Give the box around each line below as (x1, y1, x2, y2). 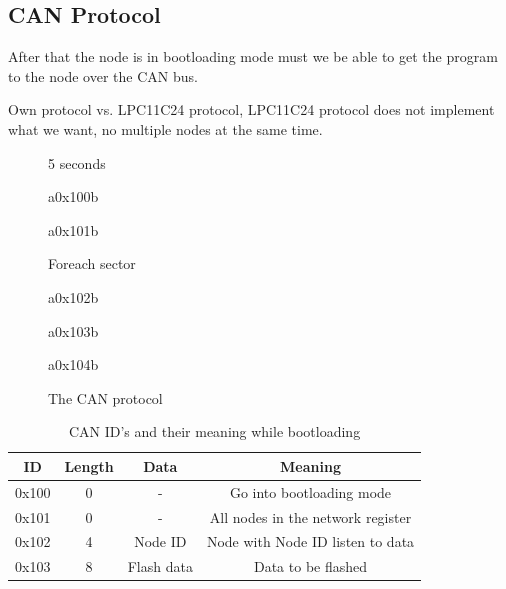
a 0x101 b (48, 219, 99, 240)
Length (64, 455, 114, 476)
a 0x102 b (48, 286, 99, 307)
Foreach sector (48, 253, 136, 274)
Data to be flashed (253, 556, 368, 577)
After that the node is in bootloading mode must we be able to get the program (8, 46, 498, 67)
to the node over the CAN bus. (8, 65, 198, 86)
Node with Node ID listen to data (206, 531, 415, 552)
